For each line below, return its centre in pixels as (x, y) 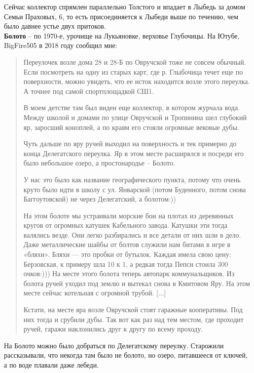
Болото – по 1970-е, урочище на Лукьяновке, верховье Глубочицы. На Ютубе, (122, 35)
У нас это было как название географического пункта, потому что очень (132, 179)
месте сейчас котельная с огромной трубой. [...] (95, 293)
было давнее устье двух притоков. (55, 26)
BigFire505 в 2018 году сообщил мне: (61, 45)
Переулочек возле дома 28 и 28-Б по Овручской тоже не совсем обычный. (135, 62)
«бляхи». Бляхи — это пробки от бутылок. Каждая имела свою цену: (127, 254)
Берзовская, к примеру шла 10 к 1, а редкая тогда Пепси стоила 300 (126, 264)
